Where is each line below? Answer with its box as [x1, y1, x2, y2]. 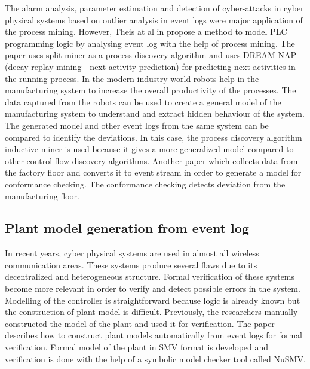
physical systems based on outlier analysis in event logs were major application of [5, 13, 303, 26]
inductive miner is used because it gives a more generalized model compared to [5, 143, 294, 155]
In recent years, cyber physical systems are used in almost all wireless [5, 247, 259, 259]
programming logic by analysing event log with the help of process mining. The [5, 37, 295, 49]
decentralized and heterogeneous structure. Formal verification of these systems [5, 270, 295, 283]
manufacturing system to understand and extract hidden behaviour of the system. [5, 107, 305, 120]
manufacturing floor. [5, 189, 79, 202]
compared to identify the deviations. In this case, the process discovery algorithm [5, 131, 302, 143]
